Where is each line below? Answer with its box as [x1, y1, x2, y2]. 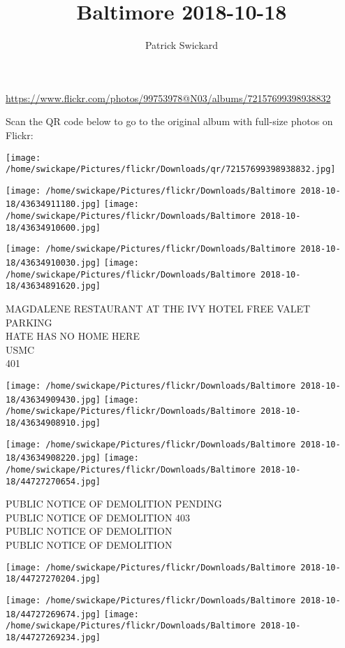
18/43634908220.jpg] [6, 453, 101, 463]
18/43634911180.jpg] [6, 199, 101, 210]
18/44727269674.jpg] [6, 609, 101, 619]
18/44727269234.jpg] [6, 632, 101, 642]
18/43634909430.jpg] [6, 394, 101, 405]
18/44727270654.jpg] [6, 476, 101, 487]
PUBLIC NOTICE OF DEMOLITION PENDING [6, 496, 222, 511]
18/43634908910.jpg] [6, 418, 101, 428]
